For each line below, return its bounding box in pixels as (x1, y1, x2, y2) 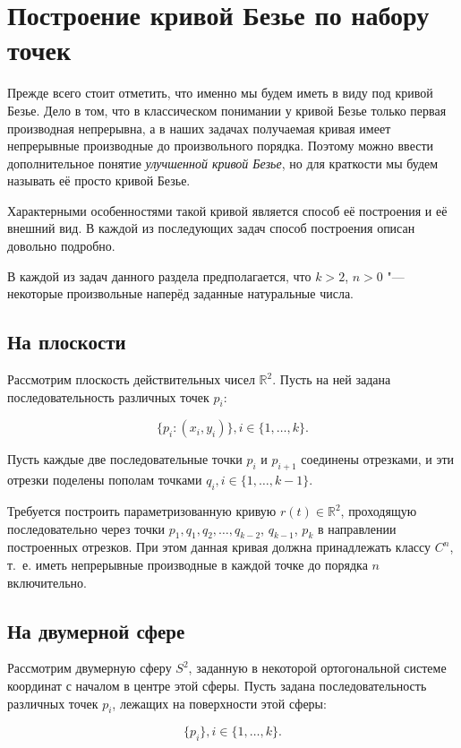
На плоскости (7, 328, 126, 356)
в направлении (317, 519, 397, 537)
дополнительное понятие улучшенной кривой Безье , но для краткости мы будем (7, 153, 439, 172)
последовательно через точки (7, 519, 166, 537)
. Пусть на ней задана (272, 370, 391, 389)
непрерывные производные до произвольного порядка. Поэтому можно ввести (7, 136, 434, 155)
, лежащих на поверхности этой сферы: (112, 693, 327, 712)
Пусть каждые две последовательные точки (7, 450, 243, 469)
